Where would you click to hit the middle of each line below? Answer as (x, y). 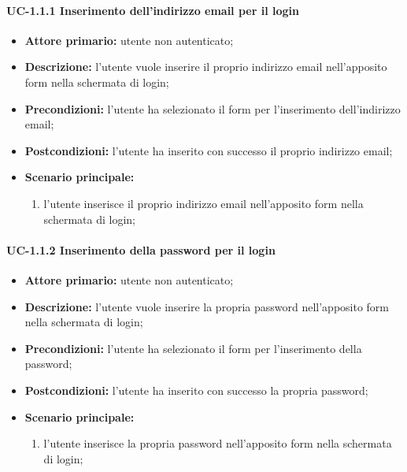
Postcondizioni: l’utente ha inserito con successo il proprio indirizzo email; (209, 150)
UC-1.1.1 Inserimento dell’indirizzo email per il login (153, 10)
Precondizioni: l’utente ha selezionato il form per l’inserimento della (193, 348)
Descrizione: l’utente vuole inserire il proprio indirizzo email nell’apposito (206, 67)
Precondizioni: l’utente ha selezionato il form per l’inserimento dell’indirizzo (213, 108)
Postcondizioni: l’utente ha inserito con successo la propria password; (196, 390)
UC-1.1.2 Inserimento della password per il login (141, 249)
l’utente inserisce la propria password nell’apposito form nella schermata (218, 443)
